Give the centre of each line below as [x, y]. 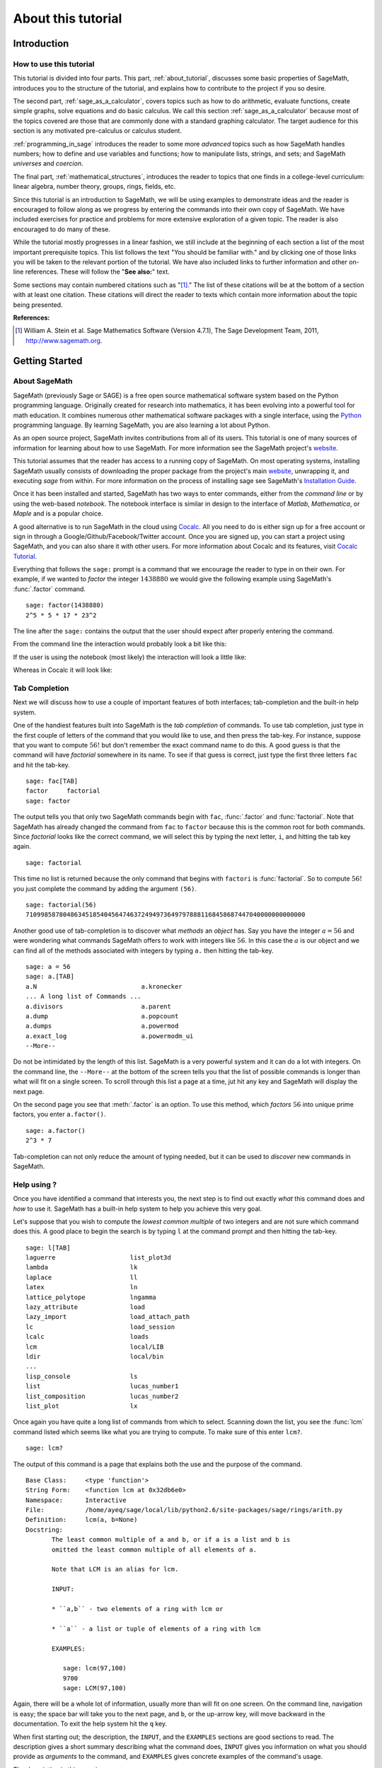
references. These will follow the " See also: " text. [97, 272]
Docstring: [45, 1530]
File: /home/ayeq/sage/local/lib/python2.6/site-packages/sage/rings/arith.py [184, 1510]
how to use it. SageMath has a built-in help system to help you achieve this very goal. [137, 1209]
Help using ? [35, 1185]
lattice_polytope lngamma [91, 1297]
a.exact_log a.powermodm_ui [110, 1036]
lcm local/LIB [95, 1347]
